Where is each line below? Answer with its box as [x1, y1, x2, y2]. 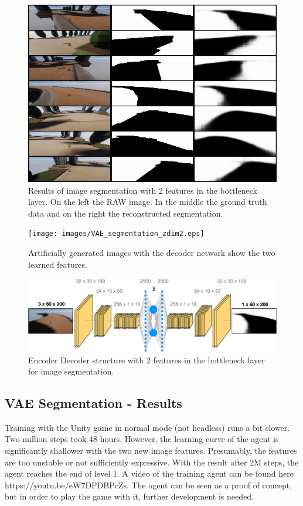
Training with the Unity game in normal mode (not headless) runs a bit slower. [5, 421, 290, 433]
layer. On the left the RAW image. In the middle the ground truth [28, 195, 267, 208]
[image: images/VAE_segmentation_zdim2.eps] [28, 230, 205, 238]
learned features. [28, 258, 87, 270]
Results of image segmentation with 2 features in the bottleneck [28, 184, 257, 196]
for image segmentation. [28, 365, 114, 377]
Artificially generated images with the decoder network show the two [28, 247, 275, 259]
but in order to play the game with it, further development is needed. [5, 490, 254, 502]
